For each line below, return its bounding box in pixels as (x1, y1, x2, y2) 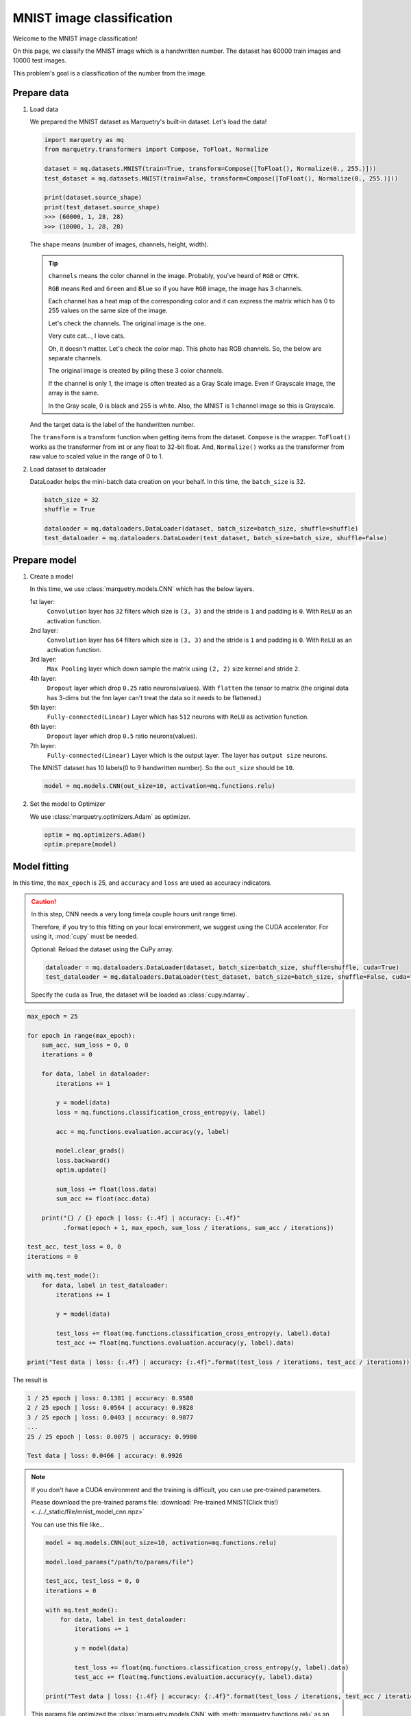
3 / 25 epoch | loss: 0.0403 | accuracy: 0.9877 (27, 1413, 194, 1421)
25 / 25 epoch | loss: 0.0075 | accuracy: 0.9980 (27, 1433, 197, 1441)
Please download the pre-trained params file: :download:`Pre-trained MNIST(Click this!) (31, 1498, 279, 1507)
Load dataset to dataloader (29, 465, 106, 473)
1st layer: (29, 597, 55, 605)
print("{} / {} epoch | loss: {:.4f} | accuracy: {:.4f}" (41, 1214, 240, 1222)
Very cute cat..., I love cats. (48, 332, 125, 340)
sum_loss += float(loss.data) (55, 1185, 158, 1193)
